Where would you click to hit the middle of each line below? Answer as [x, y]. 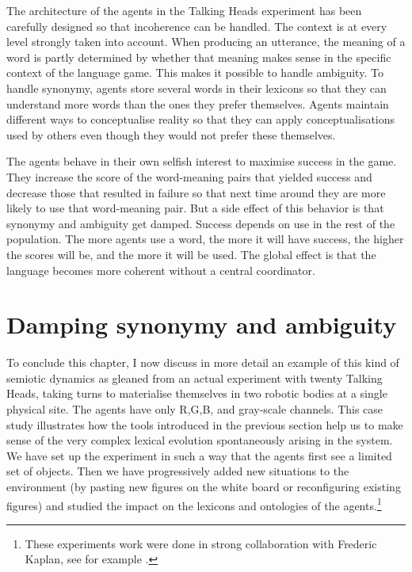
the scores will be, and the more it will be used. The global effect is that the [191, 254]
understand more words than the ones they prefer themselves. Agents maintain [198, 103]
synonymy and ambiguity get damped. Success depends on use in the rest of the [201, 223]
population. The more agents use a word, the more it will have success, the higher [205, 239]
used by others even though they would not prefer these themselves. [171, 134]
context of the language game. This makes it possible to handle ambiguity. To [195, 72]
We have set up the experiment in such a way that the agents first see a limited [199, 455]
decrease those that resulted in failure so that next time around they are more [196, 192]
